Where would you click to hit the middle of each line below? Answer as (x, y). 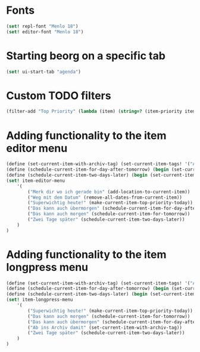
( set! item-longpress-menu (40, 300)
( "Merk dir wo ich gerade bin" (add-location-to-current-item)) (109, 192)
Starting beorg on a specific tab (86, 56)
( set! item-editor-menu (36, 180)
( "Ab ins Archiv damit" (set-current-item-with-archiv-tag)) (105, 328)
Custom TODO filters (59, 95)
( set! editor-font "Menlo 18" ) (45, 32)
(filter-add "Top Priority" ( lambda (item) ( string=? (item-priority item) (102, 112)
